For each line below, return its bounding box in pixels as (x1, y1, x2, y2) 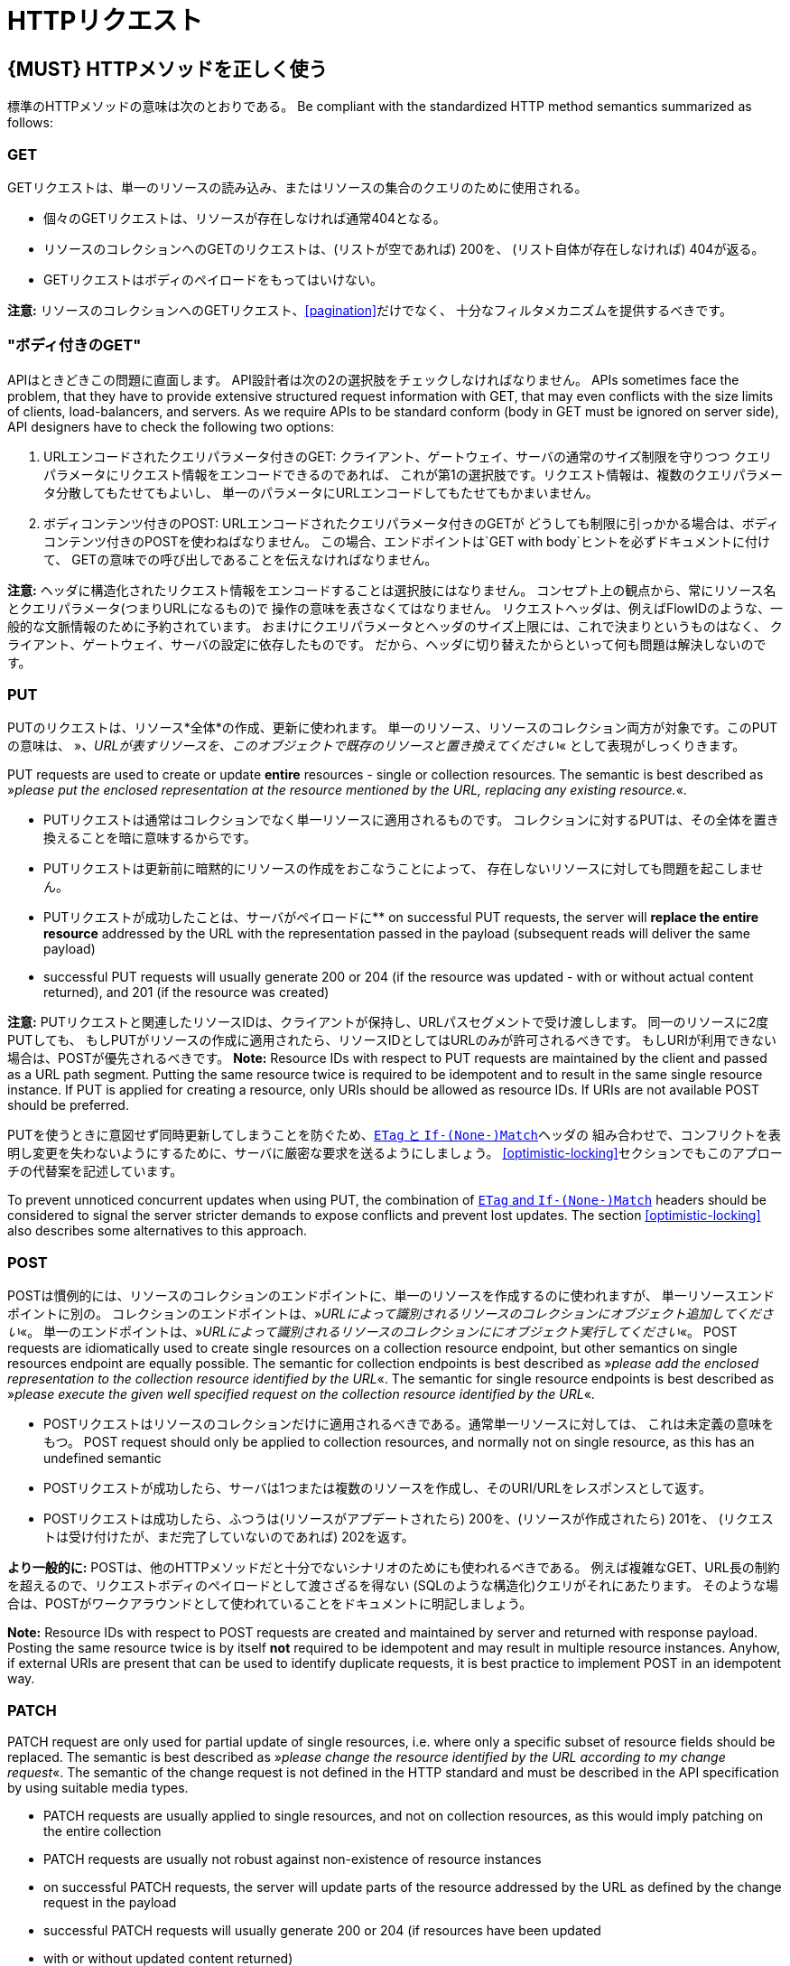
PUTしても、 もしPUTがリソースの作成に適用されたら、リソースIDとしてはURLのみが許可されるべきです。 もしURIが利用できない (7, 1032, 777, 1048)
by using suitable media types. (7, 1779, 189, 1795)
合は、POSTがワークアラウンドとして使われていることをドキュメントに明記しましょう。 (7, 1596, 533, 1612)
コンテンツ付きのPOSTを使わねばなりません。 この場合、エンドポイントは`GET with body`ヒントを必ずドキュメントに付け (43, 533, 771, 549)
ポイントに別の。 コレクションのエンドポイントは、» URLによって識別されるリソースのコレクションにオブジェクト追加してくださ (7, 1306, 774, 1322)
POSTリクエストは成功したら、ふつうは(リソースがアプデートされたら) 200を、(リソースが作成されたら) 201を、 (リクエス (43, 1511, 774, 1527)
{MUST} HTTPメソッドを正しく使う (7, 57, 328, 80)
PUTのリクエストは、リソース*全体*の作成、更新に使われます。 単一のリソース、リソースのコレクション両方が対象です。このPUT (7, 720, 778, 736)
